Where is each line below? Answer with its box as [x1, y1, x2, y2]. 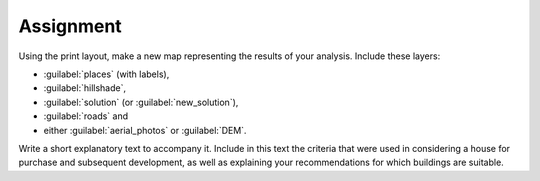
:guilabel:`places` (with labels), [43, 68, 170, 80]
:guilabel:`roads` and [43, 110, 129, 122]
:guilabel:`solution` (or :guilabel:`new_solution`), [43, 96, 239, 108]
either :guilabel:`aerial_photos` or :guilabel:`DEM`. [43, 124, 247, 136]
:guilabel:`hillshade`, [43, 82, 127, 94]
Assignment [18, 15, 122, 37]
